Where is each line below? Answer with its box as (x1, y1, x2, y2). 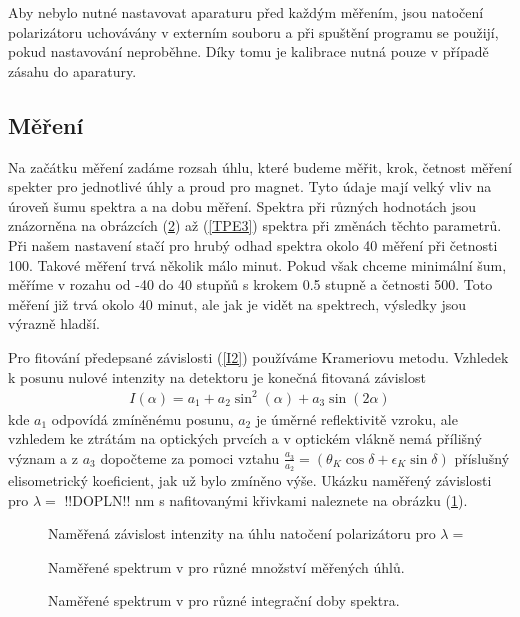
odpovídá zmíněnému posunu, (51, 408, 234, 429)
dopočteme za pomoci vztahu (100, 447, 280, 468)
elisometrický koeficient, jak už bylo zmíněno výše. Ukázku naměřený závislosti (8, 470, 492, 491)
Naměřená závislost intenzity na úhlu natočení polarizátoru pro (48, 523, 436, 544)
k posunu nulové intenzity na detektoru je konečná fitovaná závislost (8, 366, 426, 387)
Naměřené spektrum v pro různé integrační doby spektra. (48, 590, 400, 611)
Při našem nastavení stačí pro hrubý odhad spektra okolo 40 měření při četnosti (8, 234, 498, 255)
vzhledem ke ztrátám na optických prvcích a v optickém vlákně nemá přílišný (8, 428, 482, 449)
